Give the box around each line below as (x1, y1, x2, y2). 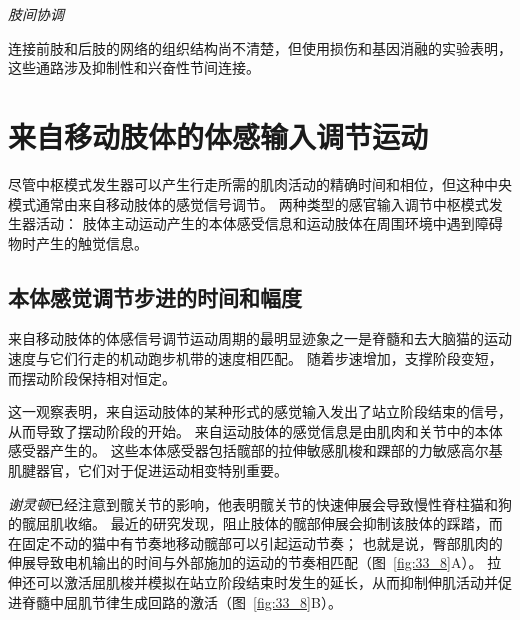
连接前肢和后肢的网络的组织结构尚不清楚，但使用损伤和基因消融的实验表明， (8, 37, 512, 58)
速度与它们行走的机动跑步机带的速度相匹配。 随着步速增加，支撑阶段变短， (8, 348, 503, 369)
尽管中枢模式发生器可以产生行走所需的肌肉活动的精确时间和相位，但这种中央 (8, 173, 512, 194)
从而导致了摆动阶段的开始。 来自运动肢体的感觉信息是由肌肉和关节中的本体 (8, 420, 503, 441)
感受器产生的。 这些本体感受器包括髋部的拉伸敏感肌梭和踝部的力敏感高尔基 (8, 440, 503, 461)
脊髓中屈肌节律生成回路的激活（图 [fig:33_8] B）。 (21, 591, 342, 612)
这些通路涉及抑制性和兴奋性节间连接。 (8, 57, 260, 78)
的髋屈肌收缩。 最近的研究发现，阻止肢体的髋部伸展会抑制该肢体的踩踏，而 (8, 513, 503, 534)
